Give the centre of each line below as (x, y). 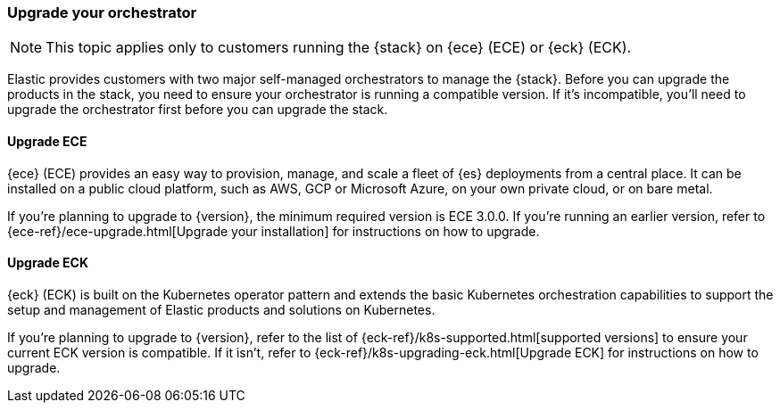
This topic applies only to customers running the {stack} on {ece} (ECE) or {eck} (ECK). (339, 48)
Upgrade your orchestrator (102, 12)
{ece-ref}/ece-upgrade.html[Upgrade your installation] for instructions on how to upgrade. (274, 231)
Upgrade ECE (47, 141)
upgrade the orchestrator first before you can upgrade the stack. (198, 110)
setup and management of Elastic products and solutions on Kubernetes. (221, 309)
